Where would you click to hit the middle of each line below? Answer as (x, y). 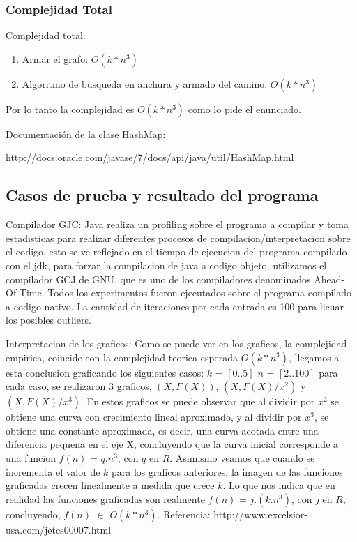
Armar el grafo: (55, 58)
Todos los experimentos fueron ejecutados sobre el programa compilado (200, 293)
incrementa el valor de (53, 471)
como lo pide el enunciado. (244, 108)
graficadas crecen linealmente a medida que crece (110, 485)
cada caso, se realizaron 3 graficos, (79, 386)
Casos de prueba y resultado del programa (162, 195)
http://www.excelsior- (261, 514)
